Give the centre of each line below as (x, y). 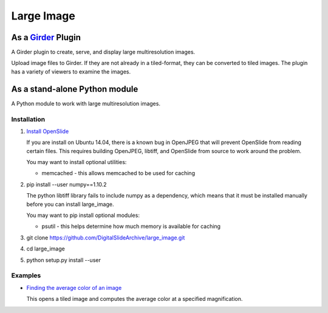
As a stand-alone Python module (75, 89)
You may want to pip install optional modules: (83, 215)
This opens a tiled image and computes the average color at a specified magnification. (135, 299)
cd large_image (46, 249)
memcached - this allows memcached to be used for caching (118, 173)
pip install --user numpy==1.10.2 (67, 184)
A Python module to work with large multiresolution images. (86, 103)
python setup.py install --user (64, 260)
